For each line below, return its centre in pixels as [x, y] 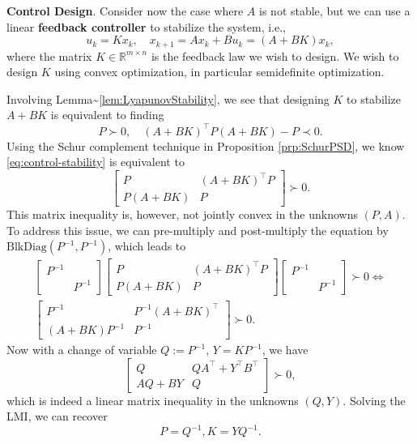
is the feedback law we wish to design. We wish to [275, 55]
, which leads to [147, 246]
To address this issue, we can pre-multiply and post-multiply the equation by [198, 230]
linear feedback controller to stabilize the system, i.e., [146, 26]
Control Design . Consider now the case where [125, 11]
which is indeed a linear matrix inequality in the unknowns [153, 400]
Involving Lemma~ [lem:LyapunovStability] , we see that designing [168, 98]
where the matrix [49, 55]
